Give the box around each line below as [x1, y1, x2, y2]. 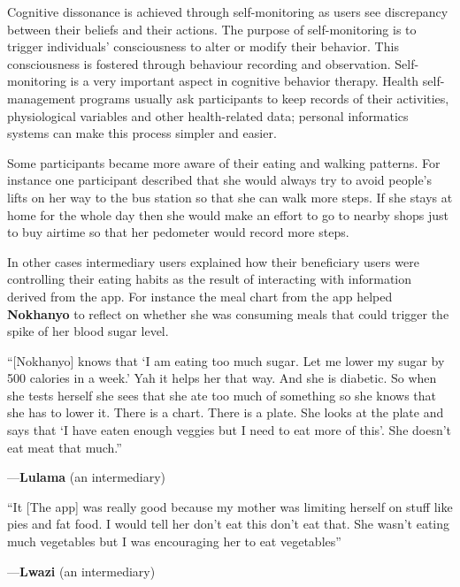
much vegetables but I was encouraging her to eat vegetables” [7, 532, 341, 551]
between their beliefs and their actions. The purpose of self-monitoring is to [7, 19, 417, 38]
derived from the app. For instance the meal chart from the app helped [7, 286, 393, 305]
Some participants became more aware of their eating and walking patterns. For [7, 153, 441, 172]
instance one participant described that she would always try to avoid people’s [7, 171, 433, 189]
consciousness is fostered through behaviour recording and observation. [7, 54, 391, 72]
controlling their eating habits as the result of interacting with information [7, 270, 412, 288]
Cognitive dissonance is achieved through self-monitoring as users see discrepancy [7, 3, 448, 20]
